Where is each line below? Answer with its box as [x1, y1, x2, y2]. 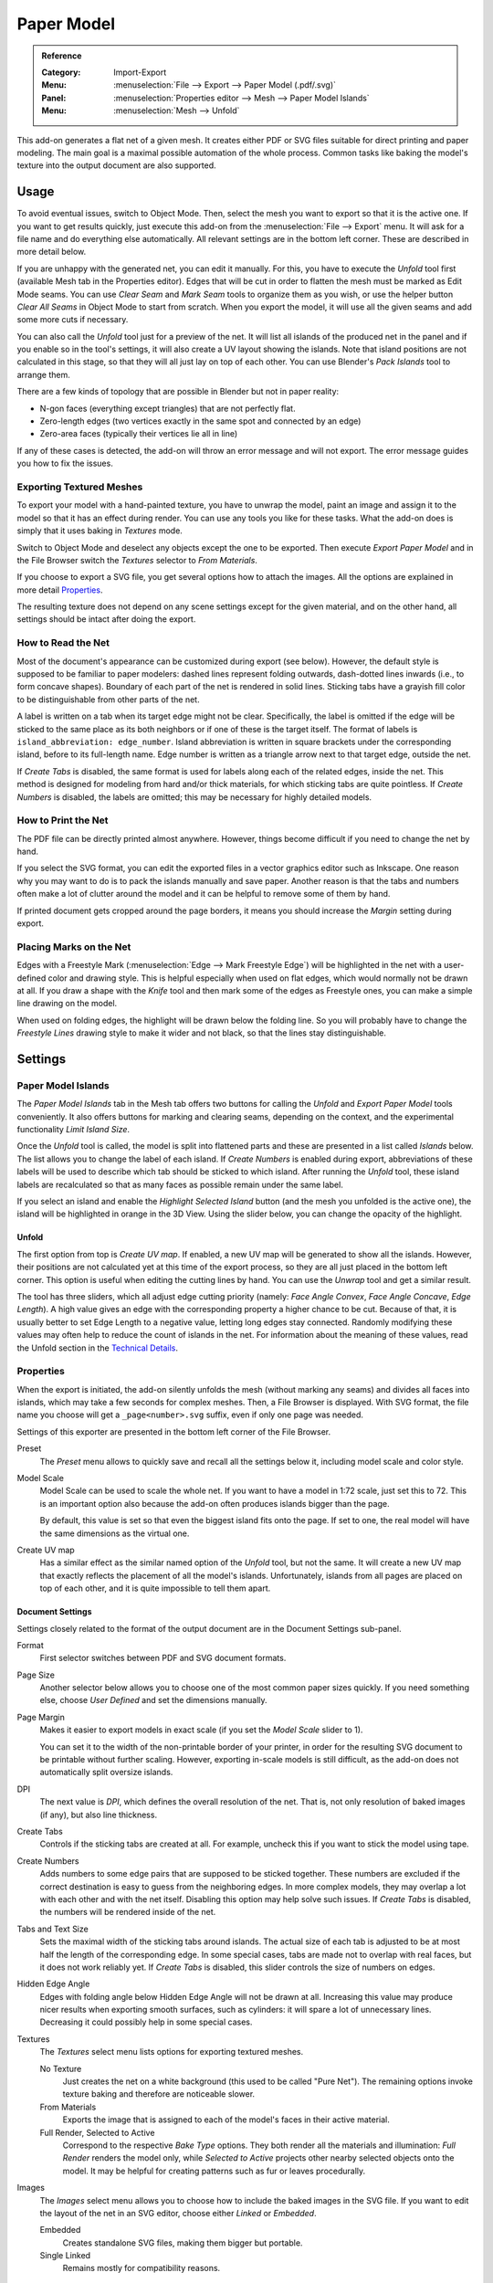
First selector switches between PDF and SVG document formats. [39, 1653, 287, 1664]
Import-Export [113, 67, 167, 78]
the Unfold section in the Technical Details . [16, 1342, 178, 1353]
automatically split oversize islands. [39, 1767, 173, 1778]
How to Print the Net [16, 814, 109, 826]
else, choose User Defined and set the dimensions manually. [39, 1695, 268, 1706]
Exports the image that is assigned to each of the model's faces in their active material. [62, 2114, 390, 2125]
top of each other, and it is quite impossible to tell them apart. [39, 1583, 271, 1594]
